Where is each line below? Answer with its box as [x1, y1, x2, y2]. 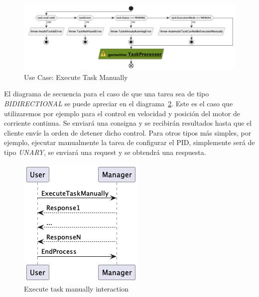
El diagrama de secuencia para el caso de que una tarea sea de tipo [4, 88, 209, 99]
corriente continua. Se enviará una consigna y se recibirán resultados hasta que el [4, 118, 252, 128]
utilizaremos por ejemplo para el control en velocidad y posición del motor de [4, 108, 241, 118]
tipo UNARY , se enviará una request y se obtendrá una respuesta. [4, 147, 206, 157]
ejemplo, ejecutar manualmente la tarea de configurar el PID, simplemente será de [4, 137, 255, 148]
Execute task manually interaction [24, 284, 129, 294]
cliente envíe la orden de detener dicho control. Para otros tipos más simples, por [4, 127, 252, 138]
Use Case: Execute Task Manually [24, 72, 128, 82]
